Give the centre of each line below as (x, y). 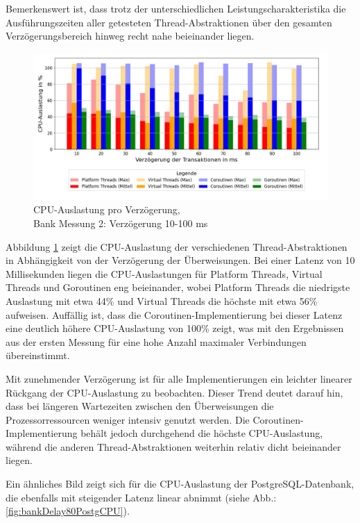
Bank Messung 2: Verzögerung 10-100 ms (121, 223)
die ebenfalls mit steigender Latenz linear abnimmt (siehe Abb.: (141, 497)
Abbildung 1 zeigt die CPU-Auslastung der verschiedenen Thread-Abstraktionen (177, 246)
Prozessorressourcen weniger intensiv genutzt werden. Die (128, 419)
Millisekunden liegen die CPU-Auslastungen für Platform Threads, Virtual (164, 273)
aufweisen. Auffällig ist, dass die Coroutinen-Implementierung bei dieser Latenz (174, 314)
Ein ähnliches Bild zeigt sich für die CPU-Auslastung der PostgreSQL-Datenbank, (180, 484)
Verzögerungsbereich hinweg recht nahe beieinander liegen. (130, 36)
